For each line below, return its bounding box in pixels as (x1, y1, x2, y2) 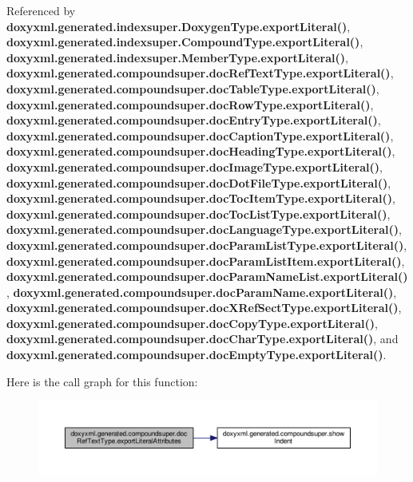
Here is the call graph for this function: (6, 373, 198, 389)
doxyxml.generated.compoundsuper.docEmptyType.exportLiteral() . (6, 346, 387, 363)
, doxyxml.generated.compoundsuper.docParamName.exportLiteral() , (6, 283, 397, 300)
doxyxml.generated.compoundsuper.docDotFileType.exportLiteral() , (6, 174, 391, 191)
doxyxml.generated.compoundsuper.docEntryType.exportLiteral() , (6, 112, 381, 128)
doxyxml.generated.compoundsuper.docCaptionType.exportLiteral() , (6, 127, 394, 144)
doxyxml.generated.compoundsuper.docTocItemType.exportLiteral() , (6, 190, 395, 207)
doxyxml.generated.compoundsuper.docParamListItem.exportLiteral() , (6, 252, 405, 269)
